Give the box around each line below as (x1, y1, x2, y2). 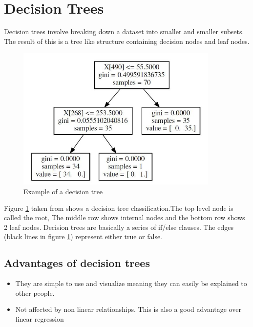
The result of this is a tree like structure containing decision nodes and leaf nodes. (4, 36, 250, 46)
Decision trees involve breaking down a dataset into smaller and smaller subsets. (4, 26, 244, 37)
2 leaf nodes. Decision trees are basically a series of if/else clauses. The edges (4, 222, 233, 232)
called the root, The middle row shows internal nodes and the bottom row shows (4, 212, 245, 223)
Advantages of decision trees (4, 255, 150, 270)
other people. (15, 287, 55, 298)
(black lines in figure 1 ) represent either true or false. (4, 231, 163, 242)
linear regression (15, 313, 64, 324)
